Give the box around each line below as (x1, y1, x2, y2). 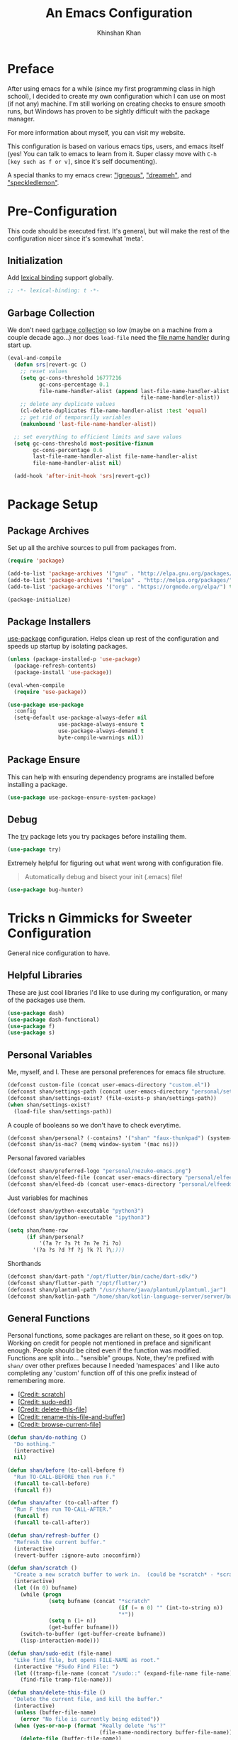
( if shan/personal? (25, 1233, 84, 1240)
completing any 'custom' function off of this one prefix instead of (7, 1369, 198, 1377)
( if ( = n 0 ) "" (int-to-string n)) (118, 1604, 223, 1612)
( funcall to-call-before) (13, 1480, 91, 1487)
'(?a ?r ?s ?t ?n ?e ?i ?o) (38, 1240, 122, 1247)
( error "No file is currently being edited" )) (20, 1715, 160, 1722)
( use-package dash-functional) (7, 1016, 100, 1023)
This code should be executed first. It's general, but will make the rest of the (7, 226, 230, 235)
